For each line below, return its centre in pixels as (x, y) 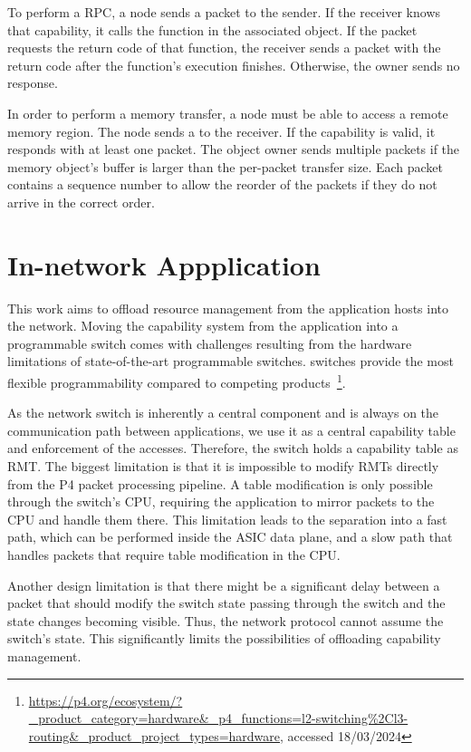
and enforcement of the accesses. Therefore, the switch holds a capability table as (233, 448)
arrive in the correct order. (81, 202)
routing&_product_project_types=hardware (154, 735)
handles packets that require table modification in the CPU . (174, 555)
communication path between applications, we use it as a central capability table (231, 430)
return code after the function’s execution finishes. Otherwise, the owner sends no (234, 65)
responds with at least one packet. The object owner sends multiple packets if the (234, 149)
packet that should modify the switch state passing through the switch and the (226, 603)
